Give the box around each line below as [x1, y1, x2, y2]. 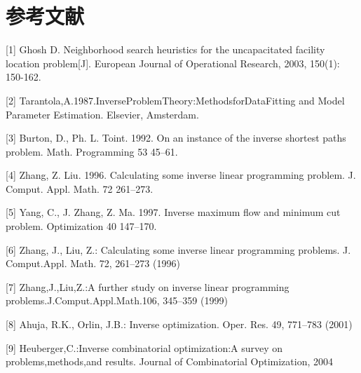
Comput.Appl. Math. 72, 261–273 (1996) [6, 256, 180, 271]
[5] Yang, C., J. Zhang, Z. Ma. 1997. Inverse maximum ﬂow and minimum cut [6, 205, 341, 219]
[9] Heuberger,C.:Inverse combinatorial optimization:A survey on [6, 340, 283, 355]
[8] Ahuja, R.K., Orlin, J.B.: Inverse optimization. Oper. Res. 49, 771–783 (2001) [6, 317, 353, 332]
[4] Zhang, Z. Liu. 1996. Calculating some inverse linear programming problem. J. [6, 168, 356, 182]
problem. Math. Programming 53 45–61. [6, 144, 178, 158]
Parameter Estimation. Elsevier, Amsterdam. [6, 107, 199, 121]
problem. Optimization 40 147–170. [6, 219, 157, 233]
